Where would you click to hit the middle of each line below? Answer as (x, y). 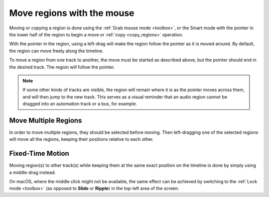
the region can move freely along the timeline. (56, 51)
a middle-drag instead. (33, 172)
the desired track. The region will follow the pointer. (62, 67)
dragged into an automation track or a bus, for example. (80, 104)
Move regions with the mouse (72, 13)
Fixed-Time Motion (39, 153)
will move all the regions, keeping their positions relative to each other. (81, 139)
